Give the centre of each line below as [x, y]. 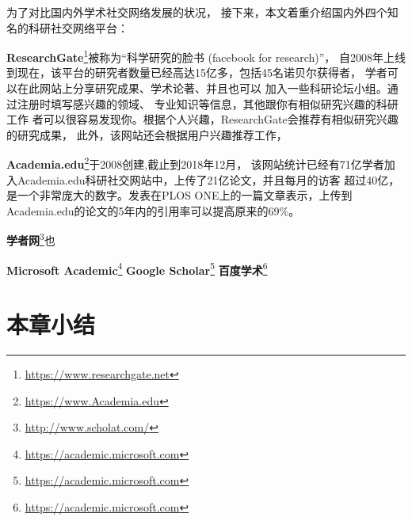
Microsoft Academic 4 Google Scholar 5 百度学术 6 [137, 268]
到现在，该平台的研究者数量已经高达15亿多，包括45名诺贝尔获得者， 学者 [197, 72]
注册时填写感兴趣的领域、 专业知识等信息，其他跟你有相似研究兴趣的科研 [208, 103]
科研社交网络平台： [78, 27]
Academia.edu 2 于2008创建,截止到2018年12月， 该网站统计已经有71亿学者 [195, 163]
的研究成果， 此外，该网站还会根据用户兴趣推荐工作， [147, 134]
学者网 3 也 [31, 239]
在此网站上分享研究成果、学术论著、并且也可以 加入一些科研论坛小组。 [202, 88]
